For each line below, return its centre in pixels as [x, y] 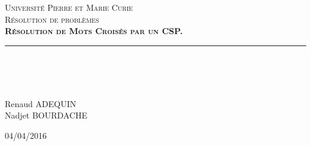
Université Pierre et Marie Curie [69, 7]
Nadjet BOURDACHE [46, 115]
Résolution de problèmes [52, 19]
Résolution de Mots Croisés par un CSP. [94, 31]
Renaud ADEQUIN [41, 103]
